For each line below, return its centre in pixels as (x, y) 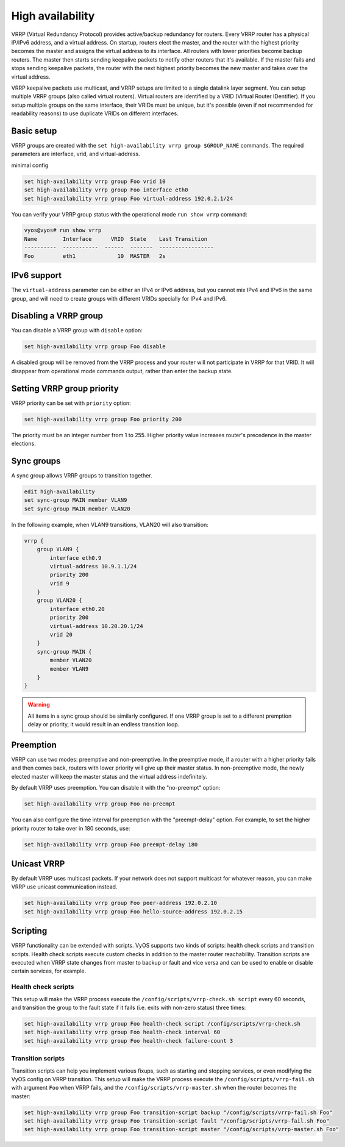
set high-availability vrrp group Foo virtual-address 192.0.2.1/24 (129, 198)
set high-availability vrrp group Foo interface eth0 (106, 190)
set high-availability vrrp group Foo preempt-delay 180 (111, 844)
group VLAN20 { (59, 600)
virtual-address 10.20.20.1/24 (96, 626)
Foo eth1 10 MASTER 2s (95, 256)
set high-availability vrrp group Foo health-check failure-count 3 (129, 1041)
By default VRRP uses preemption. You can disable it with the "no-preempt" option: (116, 788)
